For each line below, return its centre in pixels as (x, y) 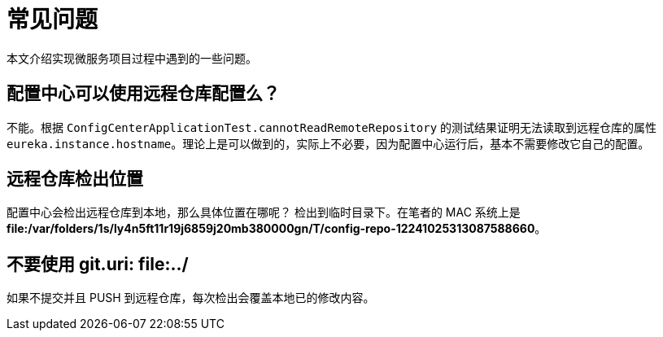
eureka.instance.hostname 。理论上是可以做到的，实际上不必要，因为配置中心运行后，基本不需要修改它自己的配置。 (328, 143)
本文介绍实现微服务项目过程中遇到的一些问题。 (132, 58)
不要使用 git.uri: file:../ (98, 264)
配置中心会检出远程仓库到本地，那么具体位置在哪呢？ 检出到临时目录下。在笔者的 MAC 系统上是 (264, 212)
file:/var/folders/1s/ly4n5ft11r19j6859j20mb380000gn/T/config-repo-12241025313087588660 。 (277, 229)
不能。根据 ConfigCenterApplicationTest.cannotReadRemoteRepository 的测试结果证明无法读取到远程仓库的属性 (332, 127)
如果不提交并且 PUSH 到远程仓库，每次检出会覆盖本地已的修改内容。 (191, 298)
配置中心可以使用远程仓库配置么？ (143, 94)
